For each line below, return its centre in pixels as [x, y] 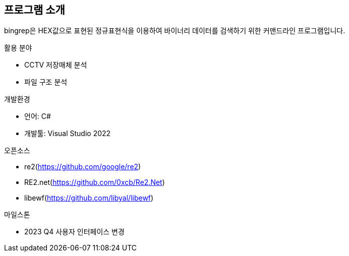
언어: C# [38, 116]
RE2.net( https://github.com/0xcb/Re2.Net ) [95, 182]
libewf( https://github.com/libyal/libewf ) [89, 198]
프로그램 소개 [35, 10]
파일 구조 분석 [46, 82]
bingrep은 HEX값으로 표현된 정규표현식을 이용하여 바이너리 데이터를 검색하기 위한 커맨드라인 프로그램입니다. [175, 31]
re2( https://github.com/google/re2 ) [83, 167]
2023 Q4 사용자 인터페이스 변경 [74, 232]
